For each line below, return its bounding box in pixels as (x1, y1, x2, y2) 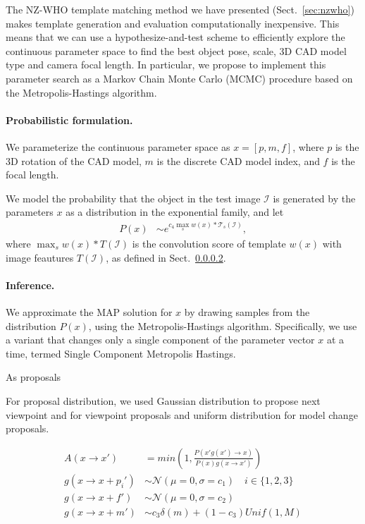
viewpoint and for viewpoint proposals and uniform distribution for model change (6, 407, 358, 422)
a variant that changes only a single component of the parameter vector (6, 332, 315, 347)
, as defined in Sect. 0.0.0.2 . (106, 250, 226, 264)
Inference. (6, 277, 55, 292)
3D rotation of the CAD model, (6, 153, 142, 168)
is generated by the (273, 190, 356, 205)
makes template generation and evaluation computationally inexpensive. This (6, 16, 340, 30)
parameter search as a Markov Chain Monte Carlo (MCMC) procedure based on (6, 71, 353, 85)
